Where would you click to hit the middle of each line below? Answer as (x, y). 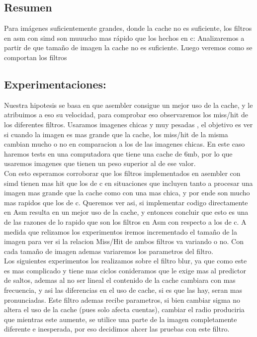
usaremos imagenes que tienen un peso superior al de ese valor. (100, 163)
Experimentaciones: (55, 84)
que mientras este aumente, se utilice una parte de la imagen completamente (121, 319)
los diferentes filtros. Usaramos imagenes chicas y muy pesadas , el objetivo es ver (128, 124)
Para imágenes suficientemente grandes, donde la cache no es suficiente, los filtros (128, 28)
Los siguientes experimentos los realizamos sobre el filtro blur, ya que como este (126, 261)
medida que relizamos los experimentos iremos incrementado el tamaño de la (121, 231)
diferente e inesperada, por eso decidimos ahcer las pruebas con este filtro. (117, 329)
